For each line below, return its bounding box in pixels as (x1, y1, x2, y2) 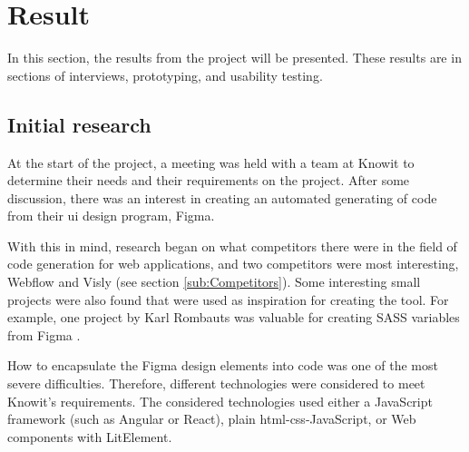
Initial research (7, 110, 151, 138)
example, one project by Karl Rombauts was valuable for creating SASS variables (7, 308, 460, 327)
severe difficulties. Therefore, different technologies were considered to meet (7, 374, 425, 393)
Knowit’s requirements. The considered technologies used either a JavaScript (7, 391, 433, 410)
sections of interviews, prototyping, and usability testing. (7, 65, 323, 84)
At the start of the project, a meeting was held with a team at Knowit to (7, 152, 415, 172)
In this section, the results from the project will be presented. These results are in (7, 48, 462, 67)
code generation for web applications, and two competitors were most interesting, (7, 254, 459, 273)
